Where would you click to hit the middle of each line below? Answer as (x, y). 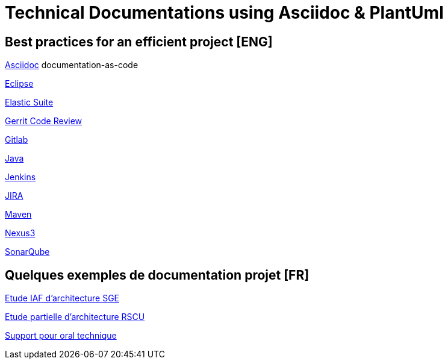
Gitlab (17, 140)
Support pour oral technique (61, 336)
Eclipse (19, 84)
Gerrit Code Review (44, 121)
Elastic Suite (29, 102)
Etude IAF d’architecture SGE (62, 298)
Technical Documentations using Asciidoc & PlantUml (224, 13)
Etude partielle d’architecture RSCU (75, 317)
